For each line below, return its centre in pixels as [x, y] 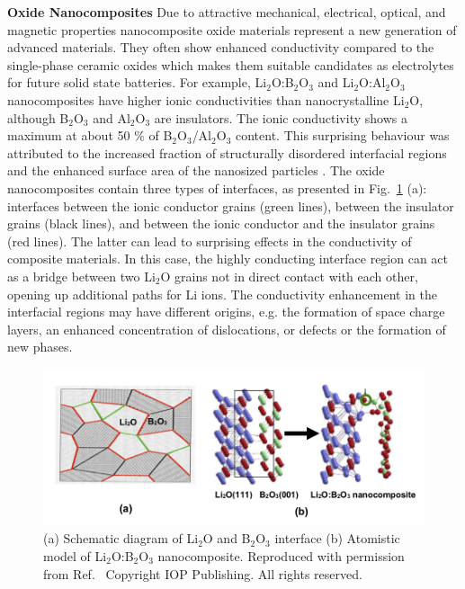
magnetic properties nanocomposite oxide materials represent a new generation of [232, 29]
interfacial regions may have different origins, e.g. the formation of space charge [226, 312]
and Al [112, 117]
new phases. [40, 347]
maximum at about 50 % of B [90, 135]
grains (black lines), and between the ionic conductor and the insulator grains [221, 223]
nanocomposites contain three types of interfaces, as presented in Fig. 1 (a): [217, 187]
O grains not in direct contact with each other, [289, 276]
